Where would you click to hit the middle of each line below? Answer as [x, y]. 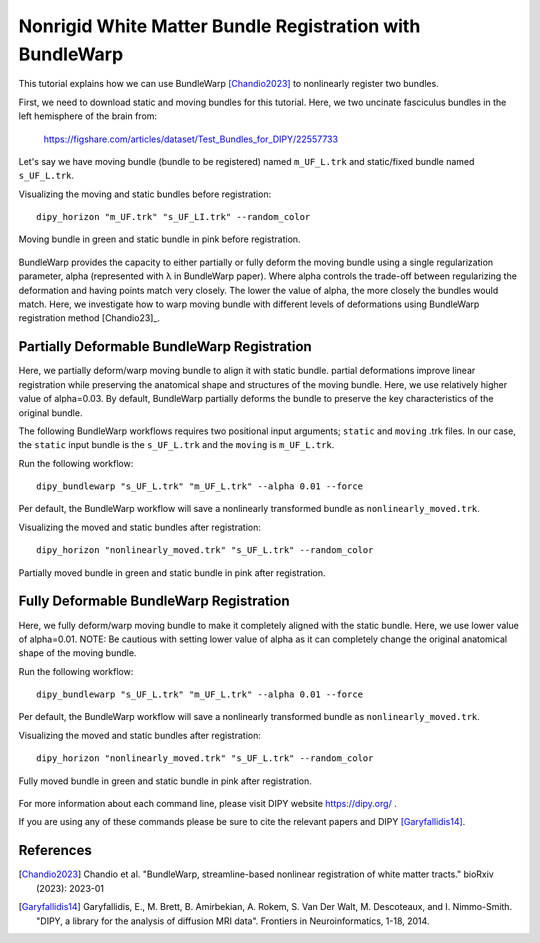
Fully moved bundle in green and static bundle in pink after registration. [165, 781]
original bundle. [50, 412]
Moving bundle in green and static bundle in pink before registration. [159, 239]
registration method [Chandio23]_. [89, 318]
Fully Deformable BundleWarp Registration [154, 601]
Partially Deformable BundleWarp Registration [165, 346]
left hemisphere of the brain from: [88, 116]
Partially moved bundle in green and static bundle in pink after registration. [172, 572]
